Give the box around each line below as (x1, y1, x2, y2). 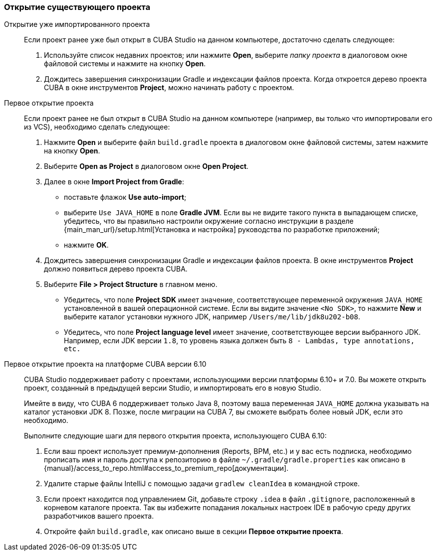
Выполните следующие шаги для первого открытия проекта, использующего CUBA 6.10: (24, 431, 327, 440)
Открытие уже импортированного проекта (4, 20, 150, 29)
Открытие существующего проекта (4, 2, 151, 12)
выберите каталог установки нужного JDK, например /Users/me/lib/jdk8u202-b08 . (64, 312, 360, 321)
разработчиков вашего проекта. (44, 512, 154, 521)
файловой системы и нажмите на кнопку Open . (44, 59, 206, 68)
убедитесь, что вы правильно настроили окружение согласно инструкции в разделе (64, 217, 354, 226)
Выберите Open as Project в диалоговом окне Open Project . (44, 162, 249, 171)
